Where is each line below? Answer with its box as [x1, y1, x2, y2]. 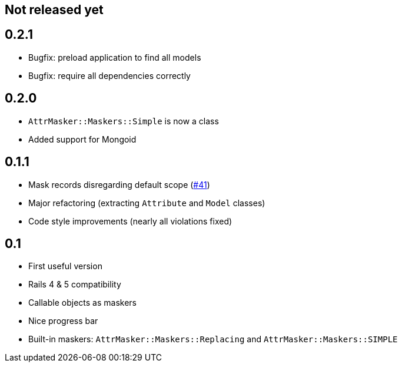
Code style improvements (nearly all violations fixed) [28, 216, 232, 226]
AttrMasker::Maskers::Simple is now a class [28, 115, 219, 126]
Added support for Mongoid [28, 134, 137, 144]
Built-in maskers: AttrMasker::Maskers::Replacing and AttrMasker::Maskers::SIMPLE [28, 334, 398, 345]
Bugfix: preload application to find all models [28, 52, 201, 62]
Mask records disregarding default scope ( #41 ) [28, 179, 210, 190]
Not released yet [5, 2, 104, 17]
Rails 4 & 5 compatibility [28, 279, 121, 290]
